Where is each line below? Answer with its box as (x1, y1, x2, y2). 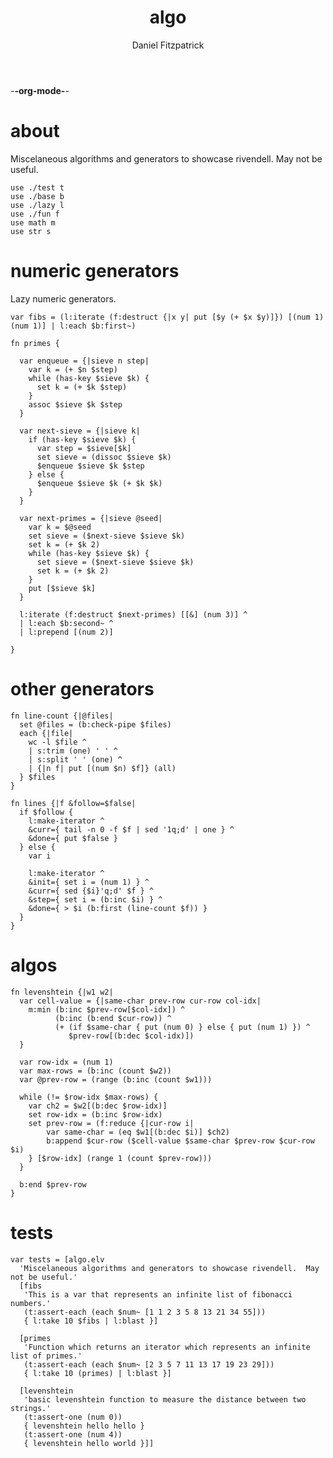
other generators (10, 678, 155, 700)
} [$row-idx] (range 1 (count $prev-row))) (28, 1153, 213, 1163)
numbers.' (10, 1298, 52, 1308)
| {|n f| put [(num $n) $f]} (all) (28, 763, 177, 773)
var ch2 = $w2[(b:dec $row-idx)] (28, 1101, 168, 1111)
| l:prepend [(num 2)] (19, 627, 114, 637)
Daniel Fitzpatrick (131, 39, 205, 51)
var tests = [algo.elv (10, 1254, 105, 1265)
